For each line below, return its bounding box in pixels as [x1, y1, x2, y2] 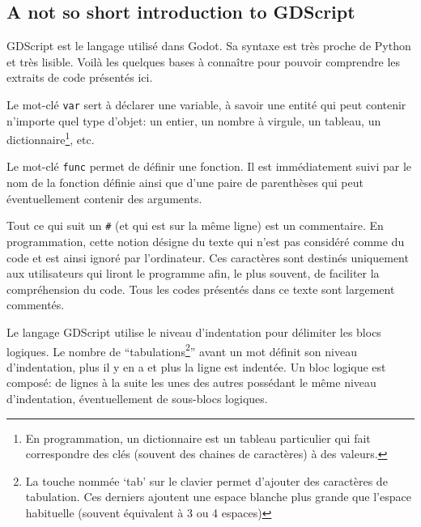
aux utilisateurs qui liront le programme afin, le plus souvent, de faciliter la [6, 265, 380, 282]
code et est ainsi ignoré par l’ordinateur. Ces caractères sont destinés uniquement [6, 249, 409, 266]
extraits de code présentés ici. [6, 69, 153, 86]
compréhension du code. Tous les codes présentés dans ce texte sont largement [6, 280, 395, 297]
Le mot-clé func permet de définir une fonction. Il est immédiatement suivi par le [6, 158, 412, 175]
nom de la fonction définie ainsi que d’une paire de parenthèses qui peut [6, 174, 364, 191]
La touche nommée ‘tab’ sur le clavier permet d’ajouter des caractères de [25, 472, 388, 489]
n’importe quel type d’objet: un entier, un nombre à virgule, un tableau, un [6, 112, 381, 129]
